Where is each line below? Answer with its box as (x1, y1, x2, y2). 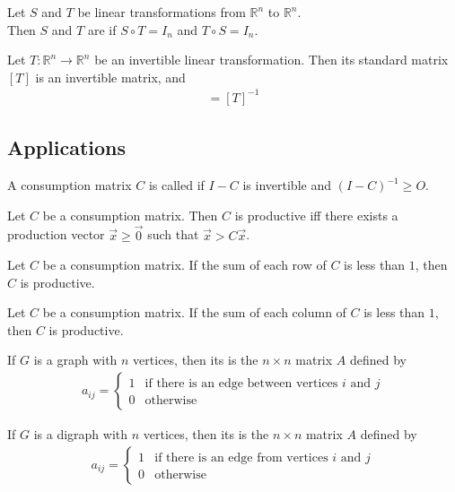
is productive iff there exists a (234, 205, 398, 224)
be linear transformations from (77, 3, 246, 21)
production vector (7, 225, 105, 244)
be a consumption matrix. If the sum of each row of (42, 255, 327, 274)
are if (87, 20, 117, 39)
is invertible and (242, 176, 331, 194)
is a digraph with (33, 425, 128, 444)
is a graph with (33, 350, 118, 369)
